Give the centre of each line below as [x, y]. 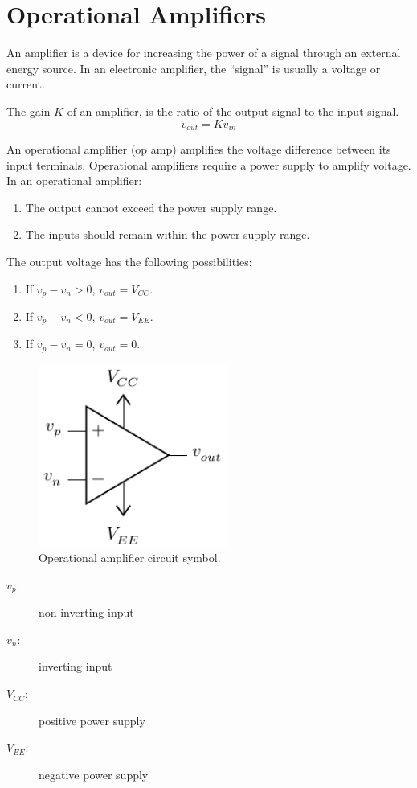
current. [26, 84]
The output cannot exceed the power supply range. [151, 207]
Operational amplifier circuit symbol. [130, 558]
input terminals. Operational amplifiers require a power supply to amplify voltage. [209, 164]
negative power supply [94, 774]
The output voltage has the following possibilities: [129, 261]
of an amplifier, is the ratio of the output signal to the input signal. [233, 111]
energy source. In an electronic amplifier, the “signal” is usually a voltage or [194, 68]
